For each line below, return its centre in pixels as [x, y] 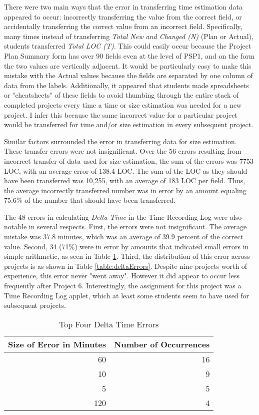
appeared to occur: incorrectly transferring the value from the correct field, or [123, 16]
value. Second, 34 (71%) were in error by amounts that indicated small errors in [126, 246]
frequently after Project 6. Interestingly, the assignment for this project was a [123, 286]
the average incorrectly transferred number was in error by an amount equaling [125, 190]
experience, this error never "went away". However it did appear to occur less [122, 276]
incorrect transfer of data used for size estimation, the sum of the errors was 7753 [129, 160]
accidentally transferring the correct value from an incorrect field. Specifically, [123, 26]
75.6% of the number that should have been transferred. [90, 200]
